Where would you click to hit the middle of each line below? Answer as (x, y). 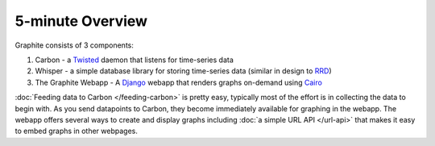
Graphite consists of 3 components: (75, 45)
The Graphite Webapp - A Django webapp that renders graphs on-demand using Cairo (178, 82)
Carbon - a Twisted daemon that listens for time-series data (134, 60)
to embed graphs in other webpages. (77, 131)
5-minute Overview (81, 21)
